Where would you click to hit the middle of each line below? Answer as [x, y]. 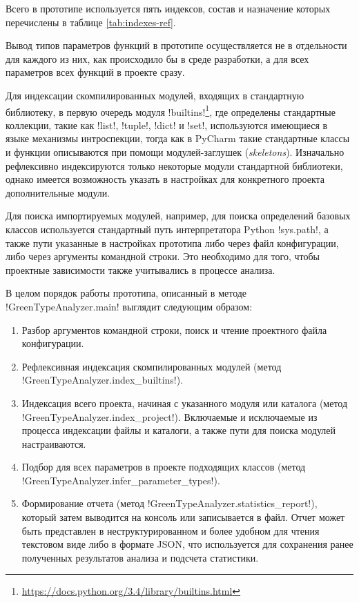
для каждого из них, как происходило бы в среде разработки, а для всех [157, 58]
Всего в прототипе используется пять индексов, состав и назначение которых [168, 8]
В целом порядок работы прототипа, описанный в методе [126, 293]
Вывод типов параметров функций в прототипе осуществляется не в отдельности [176, 45]
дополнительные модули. [58, 192]
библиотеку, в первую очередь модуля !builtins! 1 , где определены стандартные [171, 110]
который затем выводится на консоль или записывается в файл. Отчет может [183, 517]
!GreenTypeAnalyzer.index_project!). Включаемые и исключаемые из [169, 416]
